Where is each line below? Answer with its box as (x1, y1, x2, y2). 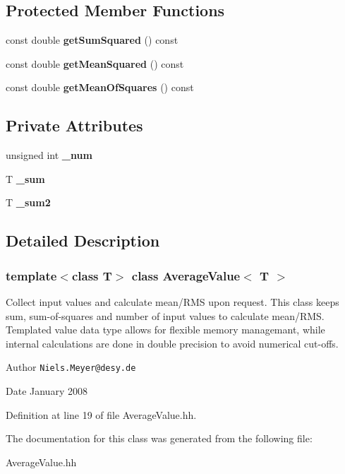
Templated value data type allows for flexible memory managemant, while (6, 322, 325, 337)
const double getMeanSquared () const (6, 56, 184, 71)
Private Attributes (6, 114, 143, 136)
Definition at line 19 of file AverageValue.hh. (6, 407, 197, 422)
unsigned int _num (6, 148, 92, 162)
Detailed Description (6, 230, 160, 251)
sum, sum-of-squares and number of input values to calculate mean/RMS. (6, 308, 325, 323)
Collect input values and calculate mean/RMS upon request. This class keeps (6, 294, 339, 309)
